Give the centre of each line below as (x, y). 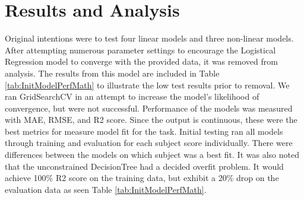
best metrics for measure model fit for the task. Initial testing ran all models (144, 131)
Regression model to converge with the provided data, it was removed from (141, 61)
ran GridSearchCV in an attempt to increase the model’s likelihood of (132, 96)
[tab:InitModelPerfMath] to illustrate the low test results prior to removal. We (147, 85)
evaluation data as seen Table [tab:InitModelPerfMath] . (106, 189)
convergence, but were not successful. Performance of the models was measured (149, 108)
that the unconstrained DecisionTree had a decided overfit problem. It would (144, 166)
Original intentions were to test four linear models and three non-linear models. (149, 38)
